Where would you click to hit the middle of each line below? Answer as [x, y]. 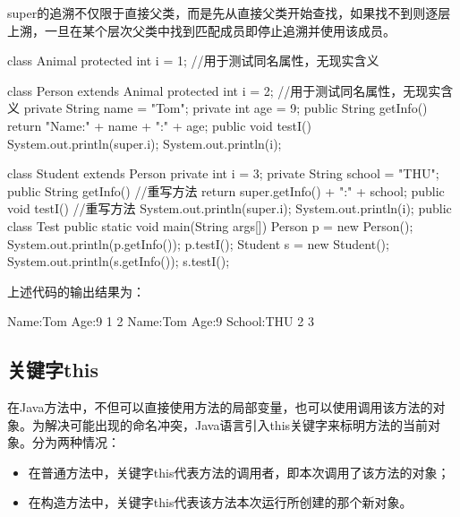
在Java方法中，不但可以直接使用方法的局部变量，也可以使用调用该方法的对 [226, 407]
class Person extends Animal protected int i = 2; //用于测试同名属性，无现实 [224, 90]
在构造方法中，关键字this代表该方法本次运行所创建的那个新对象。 [220, 502]
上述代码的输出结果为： [76, 291]
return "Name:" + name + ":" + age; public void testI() [159, 125]
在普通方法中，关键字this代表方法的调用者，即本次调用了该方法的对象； [239, 472]
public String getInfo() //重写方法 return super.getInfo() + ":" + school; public [226, 190]
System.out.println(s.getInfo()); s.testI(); [119, 261]
